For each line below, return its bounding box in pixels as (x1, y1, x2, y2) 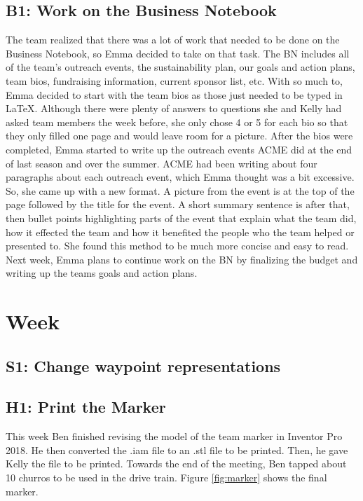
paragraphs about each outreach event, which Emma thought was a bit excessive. (6, 170, 355, 184)
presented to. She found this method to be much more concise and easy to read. (6, 238, 349, 253)
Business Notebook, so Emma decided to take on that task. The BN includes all (6, 46, 350, 60)
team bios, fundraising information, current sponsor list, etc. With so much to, (6, 73, 343, 88)
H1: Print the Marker (6, 396, 166, 418)
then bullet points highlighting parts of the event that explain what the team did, (6, 210, 357, 225)
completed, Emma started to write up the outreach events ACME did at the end (6, 142, 352, 156)
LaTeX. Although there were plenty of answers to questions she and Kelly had (6, 101, 342, 116)
